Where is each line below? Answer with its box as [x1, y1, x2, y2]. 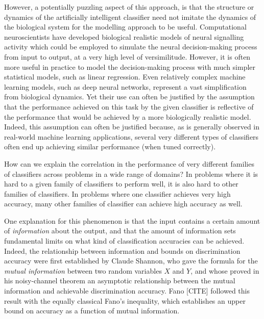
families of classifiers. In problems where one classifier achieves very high [4, 188, 231, 199]
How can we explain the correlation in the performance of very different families [4, 158, 254, 169]
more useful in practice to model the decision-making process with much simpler [4, 61, 256, 72]
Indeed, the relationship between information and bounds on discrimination [4, 245, 241, 256]
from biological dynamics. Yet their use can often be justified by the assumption [4, 91, 255, 102]
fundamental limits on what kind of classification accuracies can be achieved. [4, 235, 245, 246]
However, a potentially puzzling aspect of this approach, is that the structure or [4, 2, 254, 12]
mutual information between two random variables [4, 265, 162, 276]
